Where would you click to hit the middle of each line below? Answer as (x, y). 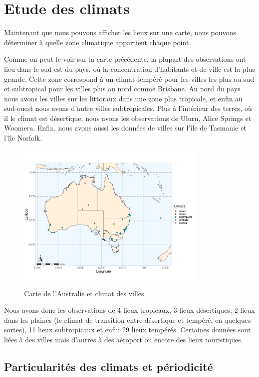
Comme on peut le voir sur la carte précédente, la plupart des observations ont (125, 59)
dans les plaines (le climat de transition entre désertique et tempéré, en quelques (127, 320)
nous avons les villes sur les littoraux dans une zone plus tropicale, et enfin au (123, 98)
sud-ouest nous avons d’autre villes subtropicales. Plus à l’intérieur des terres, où (128, 108)
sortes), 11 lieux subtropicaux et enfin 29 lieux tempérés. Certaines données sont (127, 330)
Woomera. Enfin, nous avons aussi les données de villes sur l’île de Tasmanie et (125, 128)
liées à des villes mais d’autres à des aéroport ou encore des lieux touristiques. (123, 339)
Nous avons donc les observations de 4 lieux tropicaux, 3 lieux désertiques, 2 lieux (129, 310)
